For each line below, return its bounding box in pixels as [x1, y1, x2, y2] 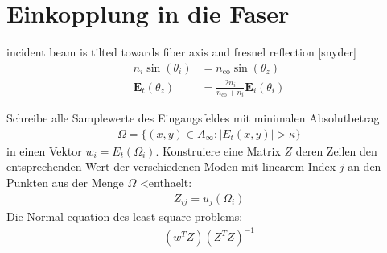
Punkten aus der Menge [6, 174, 124, 191]
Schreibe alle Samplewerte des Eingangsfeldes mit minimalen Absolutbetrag [6, 110, 380, 126]
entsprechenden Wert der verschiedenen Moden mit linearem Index [6, 158, 336, 175]
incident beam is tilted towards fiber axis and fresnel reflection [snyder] [6, 44, 356, 60]
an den [348, 158, 381, 175]
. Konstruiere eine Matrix [155, 142, 281, 159]
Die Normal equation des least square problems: [6, 208, 243, 225]
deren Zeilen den [295, 142, 377, 159]
